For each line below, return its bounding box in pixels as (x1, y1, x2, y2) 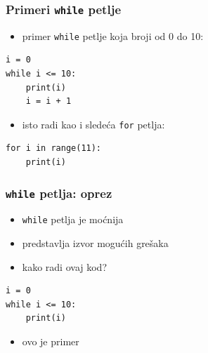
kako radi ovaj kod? (22, 259, 108, 274)
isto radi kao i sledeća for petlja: (22, 116, 165, 131)
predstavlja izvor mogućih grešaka (22, 236, 169, 251)
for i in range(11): (6, 143, 102, 154)
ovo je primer (22, 334, 79, 349)
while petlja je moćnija (22, 212, 124, 227)
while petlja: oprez (6, 184, 112, 201)
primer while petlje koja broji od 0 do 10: (22, 28, 204, 43)
